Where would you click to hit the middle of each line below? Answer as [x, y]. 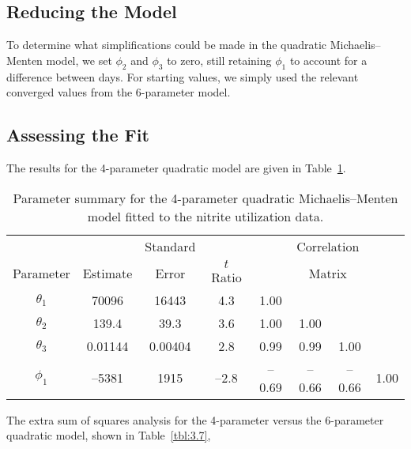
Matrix [328, 273]
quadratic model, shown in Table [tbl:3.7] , [109, 435]
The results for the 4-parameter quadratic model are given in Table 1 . [176, 167]
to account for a [328, 60]
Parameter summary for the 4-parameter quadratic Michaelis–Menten [205, 198]
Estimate [107, 273]
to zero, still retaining [219, 60]
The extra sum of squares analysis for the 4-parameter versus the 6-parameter [195, 419]
